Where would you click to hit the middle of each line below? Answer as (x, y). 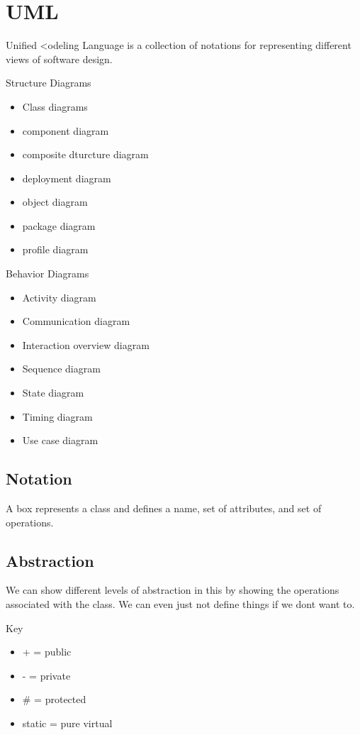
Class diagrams (55, 106)
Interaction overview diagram (86, 344)
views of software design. (59, 59)
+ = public (47, 652)
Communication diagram (76, 321)
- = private (46, 675)
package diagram (59, 225)
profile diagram (55, 249)
